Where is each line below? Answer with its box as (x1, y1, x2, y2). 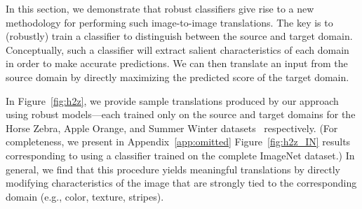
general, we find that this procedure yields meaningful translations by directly (6, 161, 340, 176)
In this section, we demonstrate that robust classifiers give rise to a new (6, 1, 314, 15)
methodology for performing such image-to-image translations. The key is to (6, 15, 333, 29)
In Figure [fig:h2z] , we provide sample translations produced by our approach (6, 93, 339, 108)
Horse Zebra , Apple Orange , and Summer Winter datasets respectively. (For (6, 120, 338, 135)
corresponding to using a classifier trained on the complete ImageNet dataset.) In (6, 147, 355, 162)
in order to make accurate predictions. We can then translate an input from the (6, 56, 348, 71)
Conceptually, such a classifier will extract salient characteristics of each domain (6, 42, 349, 57)
